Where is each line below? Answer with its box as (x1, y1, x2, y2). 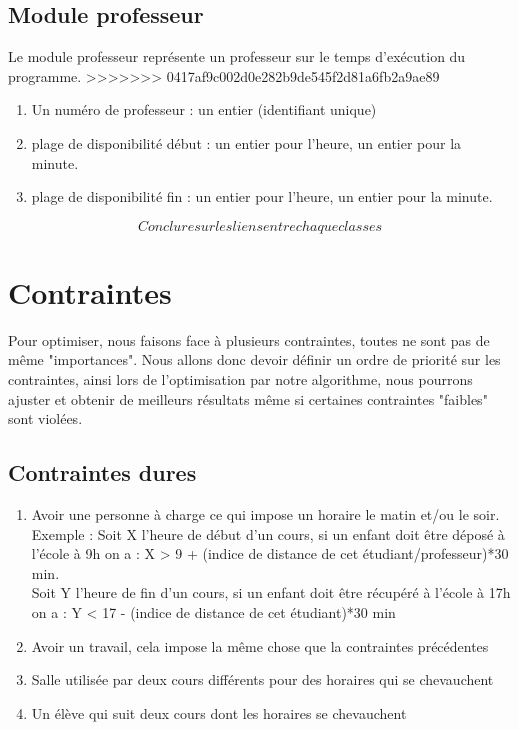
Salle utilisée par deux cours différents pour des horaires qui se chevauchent (31, 669, 494, 690)
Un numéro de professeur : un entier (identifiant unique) (31, 99, 377, 120)
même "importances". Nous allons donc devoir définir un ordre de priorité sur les (8, 349, 501, 370)
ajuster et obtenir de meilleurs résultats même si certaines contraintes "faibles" (8, 388, 488, 409)
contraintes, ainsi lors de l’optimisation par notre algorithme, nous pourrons (8, 369, 473, 390)
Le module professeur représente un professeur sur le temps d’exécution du (8, 46, 466, 67)
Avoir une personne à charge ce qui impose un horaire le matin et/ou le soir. (31, 504, 500, 525)
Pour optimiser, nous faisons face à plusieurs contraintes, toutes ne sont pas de (8, 329, 490, 350)
